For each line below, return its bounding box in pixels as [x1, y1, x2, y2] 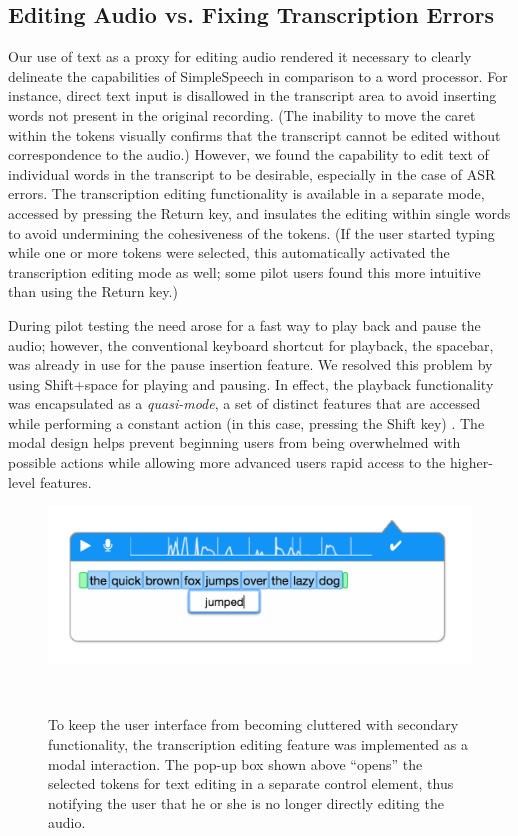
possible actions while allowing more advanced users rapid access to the [8, 452, 446, 473]
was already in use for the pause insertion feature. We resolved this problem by [8, 354, 493, 375]
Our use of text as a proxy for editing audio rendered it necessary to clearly [8, 46, 472, 67]
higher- [449, 452, 493, 473]
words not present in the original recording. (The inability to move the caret [8, 104, 476, 125]
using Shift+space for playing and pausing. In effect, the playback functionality [8, 373, 494, 394]
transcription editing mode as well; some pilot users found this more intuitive [8, 261, 481, 282]
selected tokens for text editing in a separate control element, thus [48, 773, 454, 794]
